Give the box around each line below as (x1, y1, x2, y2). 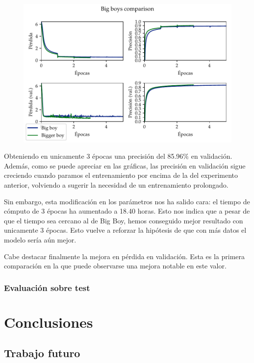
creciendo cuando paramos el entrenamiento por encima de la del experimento (4, 170, 238, 180)
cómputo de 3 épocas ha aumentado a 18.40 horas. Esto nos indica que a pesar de (4, 206, 250, 216)
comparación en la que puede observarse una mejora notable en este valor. (4, 261, 227, 271)
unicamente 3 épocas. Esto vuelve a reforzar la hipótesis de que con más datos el (4, 225, 247, 235)
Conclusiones (4, 312, 93, 332)
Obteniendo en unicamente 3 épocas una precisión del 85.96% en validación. (4, 151, 232, 161)
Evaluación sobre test (4, 281, 90, 293)
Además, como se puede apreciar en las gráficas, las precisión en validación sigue (4, 160, 246, 170)
